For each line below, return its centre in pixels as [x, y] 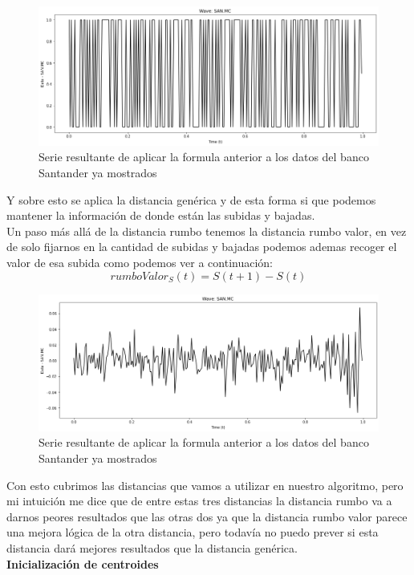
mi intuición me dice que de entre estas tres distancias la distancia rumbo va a [199, 501]
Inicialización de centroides [83, 563]
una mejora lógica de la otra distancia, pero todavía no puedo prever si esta [193, 532]
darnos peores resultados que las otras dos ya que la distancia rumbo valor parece [207, 516]
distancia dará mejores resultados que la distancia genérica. [152, 548]
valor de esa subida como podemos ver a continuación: [140, 262]
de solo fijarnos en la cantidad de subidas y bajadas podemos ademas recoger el [202, 247]
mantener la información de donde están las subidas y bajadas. [161, 215]
